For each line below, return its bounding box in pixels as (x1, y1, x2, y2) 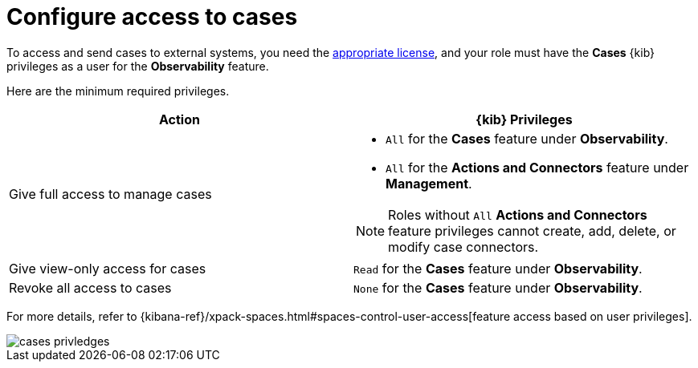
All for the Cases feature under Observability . (386, 130, 668, 147)
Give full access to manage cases (9, 185, 212, 202)
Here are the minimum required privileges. (6, 83, 230, 98)
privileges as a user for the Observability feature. (6, 59, 269, 73)
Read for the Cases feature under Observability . (353, 260, 643, 277)
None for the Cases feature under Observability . (353, 279, 643, 296)
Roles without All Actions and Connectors (388, 206, 647, 223)
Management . (386, 175, 472, 192)
